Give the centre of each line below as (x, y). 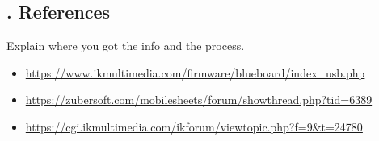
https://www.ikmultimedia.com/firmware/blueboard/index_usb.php (195, 72)
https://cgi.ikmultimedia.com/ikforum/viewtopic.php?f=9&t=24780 (194, 126)
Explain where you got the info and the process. (126, 46)
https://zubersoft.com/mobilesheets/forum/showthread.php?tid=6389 (199, 100)
